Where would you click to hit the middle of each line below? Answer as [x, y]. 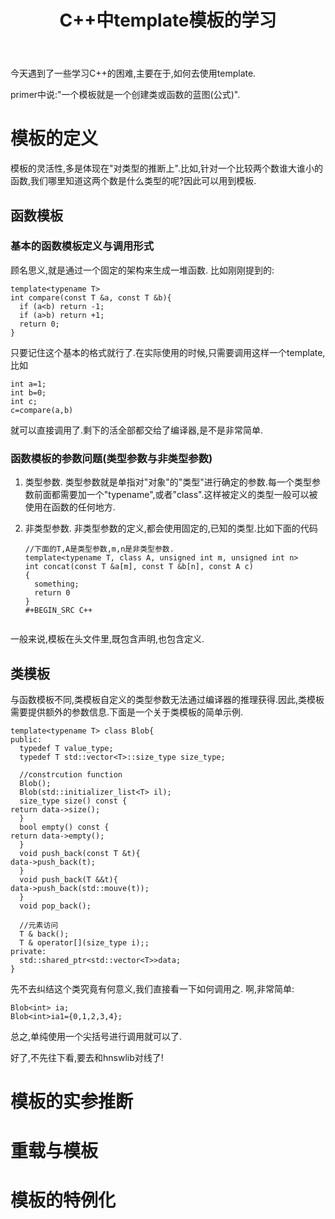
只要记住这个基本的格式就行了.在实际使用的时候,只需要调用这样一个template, [168, 352]
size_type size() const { [73, 801]
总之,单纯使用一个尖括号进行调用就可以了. [96, 1036]
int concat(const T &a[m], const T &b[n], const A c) [139, 567]
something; [57, 584]
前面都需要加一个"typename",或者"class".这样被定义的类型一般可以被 [175, 495]
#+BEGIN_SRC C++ [58, 611]
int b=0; [28, 392]
